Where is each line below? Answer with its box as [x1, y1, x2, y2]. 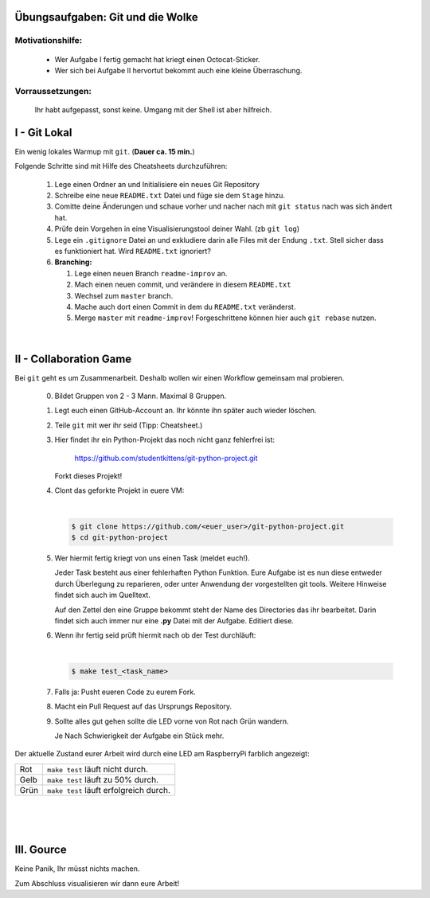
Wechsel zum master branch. [74, 291, 174, 300]
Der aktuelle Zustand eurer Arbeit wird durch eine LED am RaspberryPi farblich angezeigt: [14, 749, 310, 759]
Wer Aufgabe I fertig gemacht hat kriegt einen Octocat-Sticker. [54, 54, 260, 64]
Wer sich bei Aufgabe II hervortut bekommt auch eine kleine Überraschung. [54, 65, 303, 75]
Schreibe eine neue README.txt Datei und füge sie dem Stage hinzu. [54, 191, 286, 200]
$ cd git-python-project [71, 533, 169, 542]
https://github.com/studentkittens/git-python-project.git [74, 453, 258, 463]
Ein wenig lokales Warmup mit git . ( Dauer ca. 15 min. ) [14, 146, 195, 156]
